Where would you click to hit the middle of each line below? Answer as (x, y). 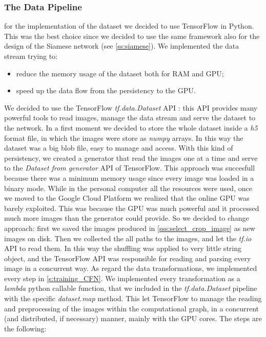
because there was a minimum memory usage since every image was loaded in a (129, 177)
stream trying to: (31, 56)
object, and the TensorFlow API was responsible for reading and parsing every (128, 258)
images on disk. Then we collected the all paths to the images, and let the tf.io (128, 238)
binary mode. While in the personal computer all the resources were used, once (128, 188)
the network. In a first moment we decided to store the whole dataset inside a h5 (131, 127)
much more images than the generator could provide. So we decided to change (127, 218)
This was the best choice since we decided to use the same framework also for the (132, 36)
